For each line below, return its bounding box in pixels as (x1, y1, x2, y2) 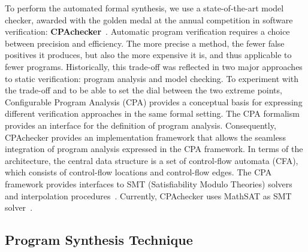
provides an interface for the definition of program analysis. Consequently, (5, 119, 276, 131)
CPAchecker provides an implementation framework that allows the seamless (5, 130, 286, 143)
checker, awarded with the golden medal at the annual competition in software (5, 13, 293, 26)
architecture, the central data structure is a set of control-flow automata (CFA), (5, 154, 298, 166)
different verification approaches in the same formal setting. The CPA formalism (5, 107, 300, 120)
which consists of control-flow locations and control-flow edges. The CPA (5, 166, 272, 178)
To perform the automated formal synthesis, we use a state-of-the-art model (5, 2, 284, 14)
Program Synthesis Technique (5, 230, 193, 249)
